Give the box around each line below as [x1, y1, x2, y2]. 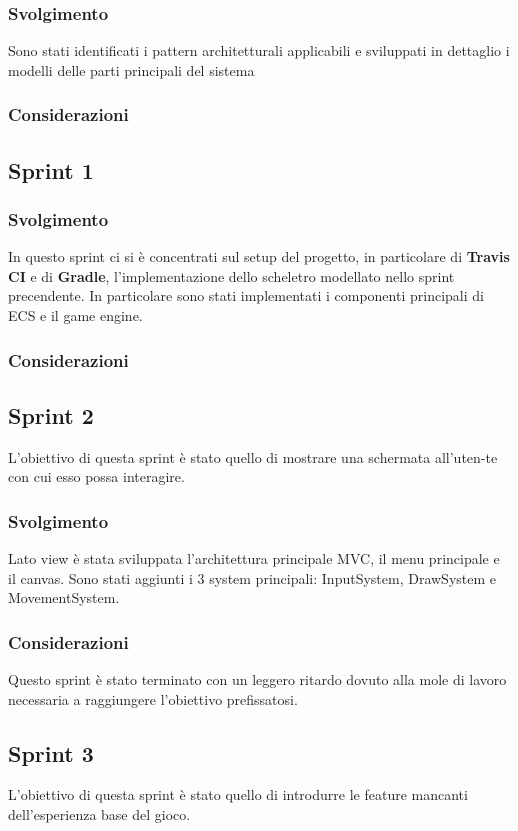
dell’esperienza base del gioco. [8, 804, 191, 825]
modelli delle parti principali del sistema [8, 59, 255, 80]
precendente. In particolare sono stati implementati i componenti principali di [8, 285, 484, 306]
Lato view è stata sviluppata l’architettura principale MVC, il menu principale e [8, 548, 500, 569]
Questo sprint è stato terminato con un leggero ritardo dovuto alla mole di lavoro [8, 669, 507, 690]
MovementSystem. [8, 587, 120, 608]
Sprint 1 [8, 154, 94, 185]
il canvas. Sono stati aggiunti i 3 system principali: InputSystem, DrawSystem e [8, 567, 497, 588]
